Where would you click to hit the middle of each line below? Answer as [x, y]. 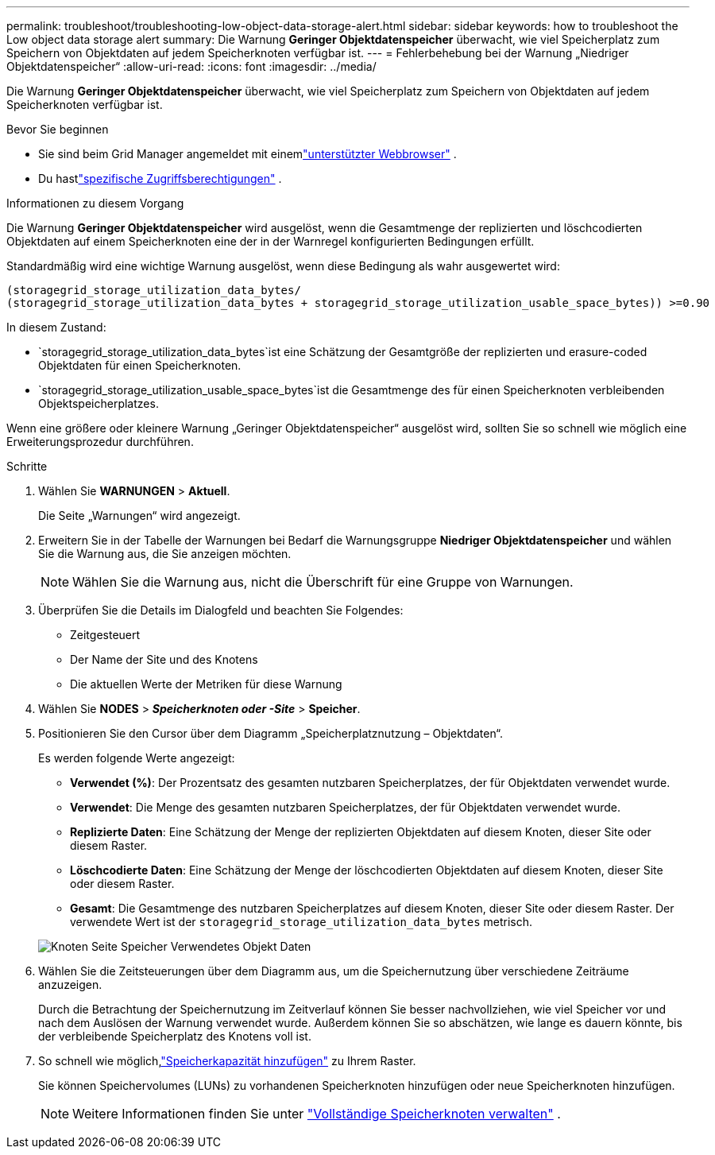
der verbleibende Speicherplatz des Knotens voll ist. [175, 1036]
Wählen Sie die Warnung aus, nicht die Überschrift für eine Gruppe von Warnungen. [323, 582]
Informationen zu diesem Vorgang [95, 203]
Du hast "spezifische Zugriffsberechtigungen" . [160, 178]
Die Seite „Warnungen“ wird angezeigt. [139, 515]
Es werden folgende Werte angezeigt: [137, 758]
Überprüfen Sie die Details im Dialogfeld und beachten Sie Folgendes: [221, 610]
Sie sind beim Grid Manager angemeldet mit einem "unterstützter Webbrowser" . [247, 154]
